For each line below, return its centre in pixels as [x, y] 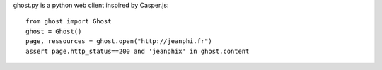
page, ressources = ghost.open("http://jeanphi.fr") [119, 41]
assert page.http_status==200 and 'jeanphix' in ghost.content [138, 51]
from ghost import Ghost [69, 22]
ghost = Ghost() [54, 31]
